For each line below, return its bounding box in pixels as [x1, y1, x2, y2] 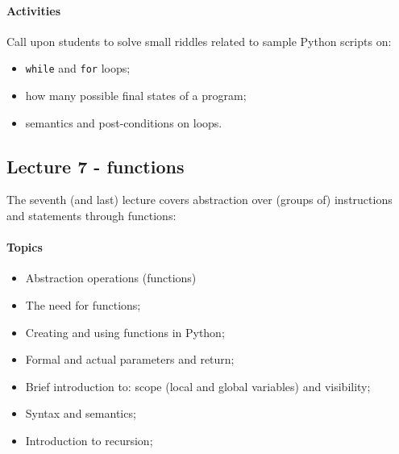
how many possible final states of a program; [25, 87, 247, 104]
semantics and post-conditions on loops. [25, 114, 222, 131]
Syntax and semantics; [25, 405, 136, 422]
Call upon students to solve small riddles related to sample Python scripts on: [6, 32, 392, 49]
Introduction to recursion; [25, 431, 153, 448]
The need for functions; [25, 297, 141, 314]
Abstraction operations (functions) [25, 269, 197, 286]
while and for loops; [25, 60, 131, 77]
